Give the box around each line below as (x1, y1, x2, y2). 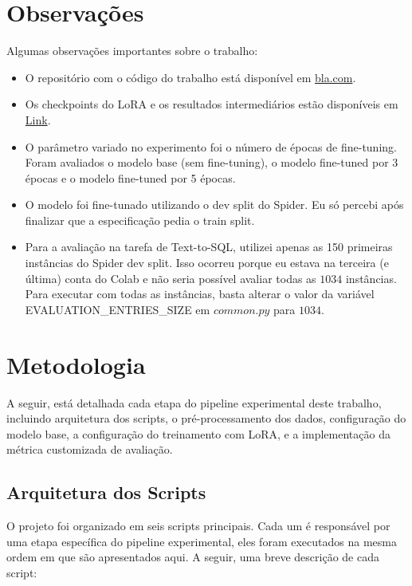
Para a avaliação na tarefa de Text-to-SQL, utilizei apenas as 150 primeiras (25, 238, 393, 255)
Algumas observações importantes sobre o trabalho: (6, 42, 258, 59)
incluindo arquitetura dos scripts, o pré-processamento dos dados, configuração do (6, 410, 406, 427)
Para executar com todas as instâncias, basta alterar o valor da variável (25, 285, 375, 302)
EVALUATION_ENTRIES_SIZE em (25, 301, 210, 317)
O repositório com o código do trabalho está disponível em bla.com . (25, 69, 356, 85)
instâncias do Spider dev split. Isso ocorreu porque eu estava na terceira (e (25, 254, 389, 271)
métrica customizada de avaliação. (6, 441, 173, 458)
